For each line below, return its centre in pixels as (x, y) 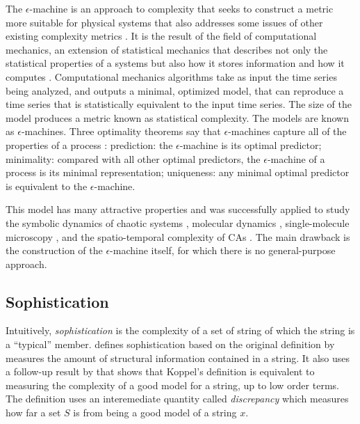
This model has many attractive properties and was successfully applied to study (178, 209)
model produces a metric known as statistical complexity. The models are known (177, 117)
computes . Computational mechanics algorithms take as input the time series (171, 76)
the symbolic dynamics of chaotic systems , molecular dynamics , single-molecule (178, 222)
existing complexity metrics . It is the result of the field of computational (161, 36)
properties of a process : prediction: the (89, 144)
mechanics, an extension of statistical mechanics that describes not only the (167, 49)
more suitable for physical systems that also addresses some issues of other (164, 22)
